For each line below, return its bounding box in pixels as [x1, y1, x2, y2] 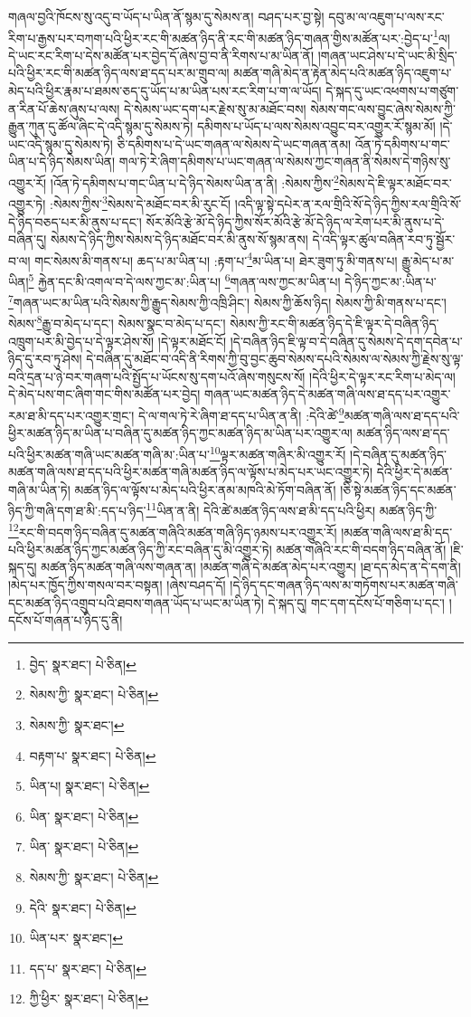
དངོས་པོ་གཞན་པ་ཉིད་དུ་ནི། [8, 611, 123, 630]
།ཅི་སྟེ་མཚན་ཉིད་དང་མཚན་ [340, 480, 457, 499]
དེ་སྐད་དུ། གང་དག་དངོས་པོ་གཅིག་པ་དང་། [268, 593, 445, 612]
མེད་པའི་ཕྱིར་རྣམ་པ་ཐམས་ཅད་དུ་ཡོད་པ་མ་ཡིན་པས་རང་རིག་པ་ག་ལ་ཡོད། [8, 81, 322, 100]
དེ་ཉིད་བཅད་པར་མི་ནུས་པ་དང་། [8, 212, 142, 231]
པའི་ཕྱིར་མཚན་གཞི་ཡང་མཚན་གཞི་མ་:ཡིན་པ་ [8, 444, 210, 463]
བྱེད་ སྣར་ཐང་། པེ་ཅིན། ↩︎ [29, 654, 137, 673]
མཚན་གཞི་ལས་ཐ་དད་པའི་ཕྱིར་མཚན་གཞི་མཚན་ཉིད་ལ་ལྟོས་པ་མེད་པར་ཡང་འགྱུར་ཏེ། [8, 462, 372, 481]
